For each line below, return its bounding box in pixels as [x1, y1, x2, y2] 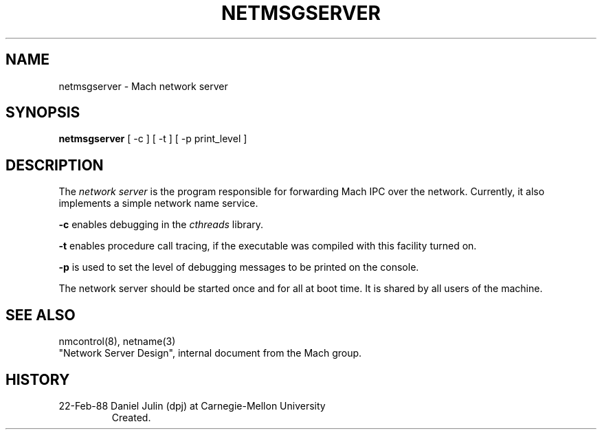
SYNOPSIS [5, 104, 80, 122]
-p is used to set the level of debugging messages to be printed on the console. [58, 261, 419, 274]
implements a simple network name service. [58, 197, 258, 210]
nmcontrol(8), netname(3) [58, 335, 176, 348]
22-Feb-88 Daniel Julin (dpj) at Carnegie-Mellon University [58, 399, 326, 412]
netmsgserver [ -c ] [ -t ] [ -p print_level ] [58, 133, 247, 145]
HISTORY [5, 370, 70, 388]
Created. [111, 411, 151, 423]
